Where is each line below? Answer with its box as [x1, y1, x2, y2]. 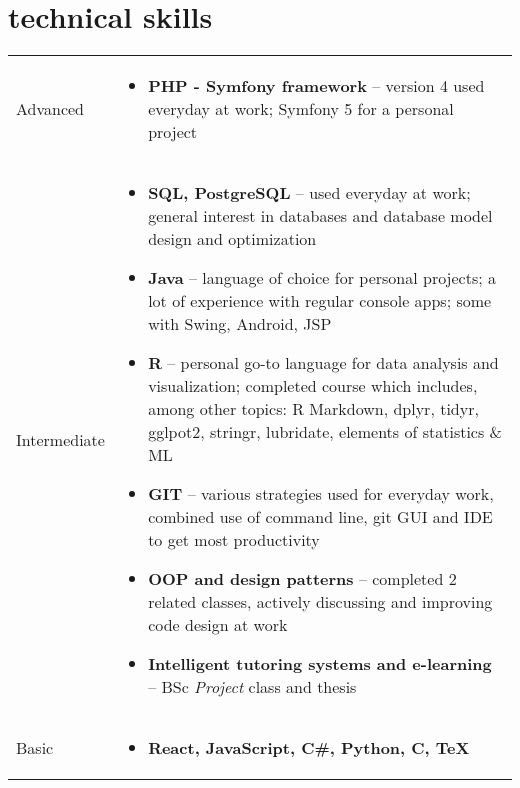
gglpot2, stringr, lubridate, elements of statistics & [148, 420, 503, 444]
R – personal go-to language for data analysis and [148, 351, 499, 375]
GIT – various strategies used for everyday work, [148, 482, 494, 506]
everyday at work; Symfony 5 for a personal [148, 97, 454, 121]
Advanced [16, 97, 85, 121]
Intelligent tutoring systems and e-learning [148, 652, 492, 676]
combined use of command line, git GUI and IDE [148, 505, 493, 529]
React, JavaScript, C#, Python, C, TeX [148, 736, 470, 760]
